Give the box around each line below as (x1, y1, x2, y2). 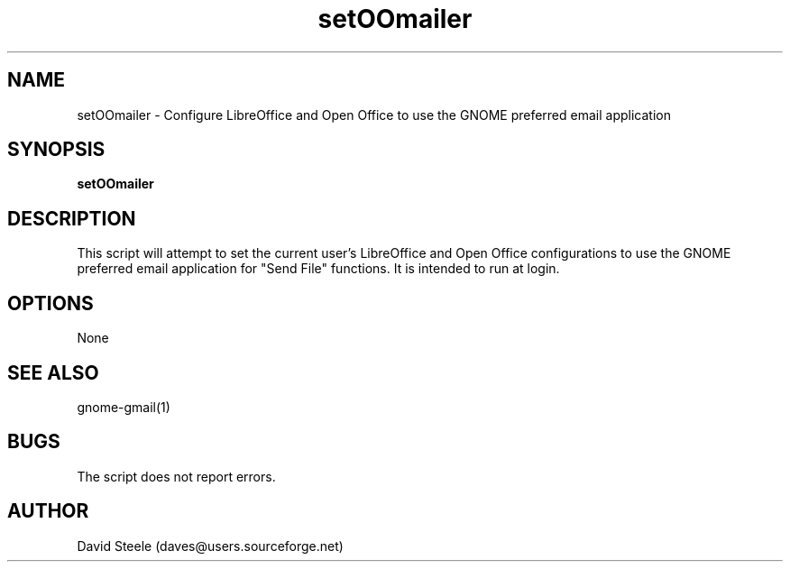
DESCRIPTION (7, 206, 136, 230)
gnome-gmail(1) (77, 399, 170, 415)
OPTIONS (7, 291, 94, 315)
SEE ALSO (7, 361, 99, 384)
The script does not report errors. (77, 468, 276, 484)
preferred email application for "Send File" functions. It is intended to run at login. (77, 261, 560, 277)
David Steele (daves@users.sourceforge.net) (77, 537, 344, 554)
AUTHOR (7, 500, 89, 523)
